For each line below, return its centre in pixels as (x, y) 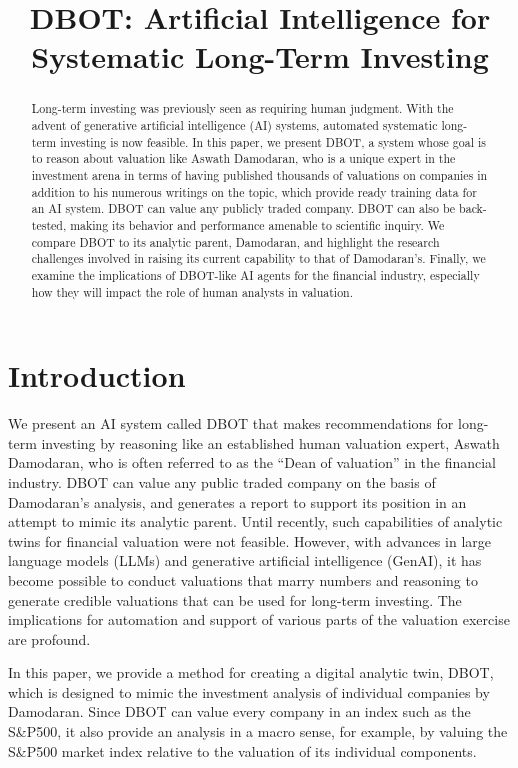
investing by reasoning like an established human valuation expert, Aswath (270, 442)
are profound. (49, 638)
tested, (49, 224)
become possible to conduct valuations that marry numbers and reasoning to (243, 579)
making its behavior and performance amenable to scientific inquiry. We (257, 224)
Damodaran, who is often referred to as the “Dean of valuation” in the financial (252, 462)
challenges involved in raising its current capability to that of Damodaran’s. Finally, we (258, 258)
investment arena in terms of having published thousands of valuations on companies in (259, 174)
